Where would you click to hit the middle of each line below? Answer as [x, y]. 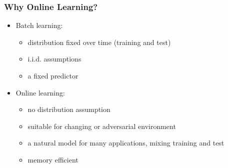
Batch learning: [39, 25]
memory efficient [53, 159]
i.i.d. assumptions [54, 59]
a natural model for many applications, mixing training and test [126, 143]
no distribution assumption [69, 109]
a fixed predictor [53, 75]
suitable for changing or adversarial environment [102, 126]
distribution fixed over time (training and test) [99, 42]
